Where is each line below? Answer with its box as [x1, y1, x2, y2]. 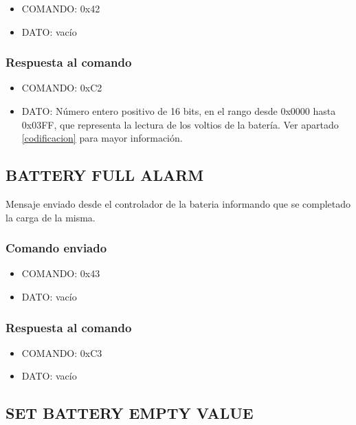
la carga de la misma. [5, 210, 96, 224]
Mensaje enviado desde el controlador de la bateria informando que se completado [5, 196, 351, 210]
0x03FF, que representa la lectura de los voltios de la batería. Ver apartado [21, 117, 339, 131]
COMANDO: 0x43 [21, 266, 100, 281]
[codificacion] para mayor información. [21, 131, 183, 145]
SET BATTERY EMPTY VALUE [5, 402, 254, 424]
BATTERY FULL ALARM [5, 164, 204, 186]
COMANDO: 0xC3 [21, 345, 102, 360]
